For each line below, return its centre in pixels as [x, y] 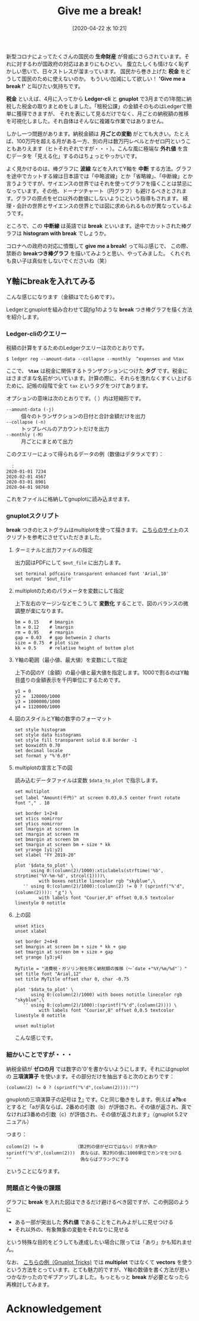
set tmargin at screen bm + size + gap [64, 952]
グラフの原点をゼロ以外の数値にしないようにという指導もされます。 [99, 198]
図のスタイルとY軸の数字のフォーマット [63, 719]
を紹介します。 [24, 317]
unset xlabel [31, 932]
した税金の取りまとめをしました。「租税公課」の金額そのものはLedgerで [99, 106]
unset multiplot [35, 1026]
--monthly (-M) [25, 435]
